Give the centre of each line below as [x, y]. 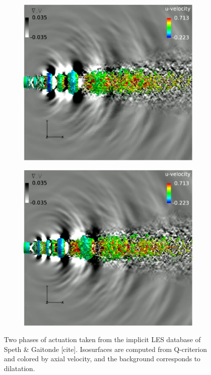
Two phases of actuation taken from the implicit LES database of [103, 339]
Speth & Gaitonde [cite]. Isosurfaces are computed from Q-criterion [105, 349]
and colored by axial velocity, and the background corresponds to [102, 359]
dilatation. [20, 368]
